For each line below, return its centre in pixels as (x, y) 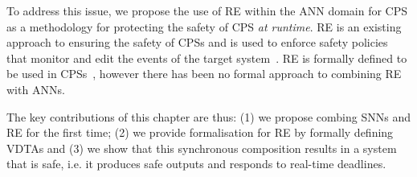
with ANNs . (36, 89)
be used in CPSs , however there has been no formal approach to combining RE (204, 74)
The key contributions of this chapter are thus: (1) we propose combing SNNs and (208, 116)
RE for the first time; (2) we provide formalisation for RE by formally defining (200, 132)
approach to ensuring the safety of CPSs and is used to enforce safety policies (197, 42)
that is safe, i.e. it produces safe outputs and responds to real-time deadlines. (196, 164)
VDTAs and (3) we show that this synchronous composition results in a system (202, 148)
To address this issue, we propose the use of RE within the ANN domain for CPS (207, 10)
